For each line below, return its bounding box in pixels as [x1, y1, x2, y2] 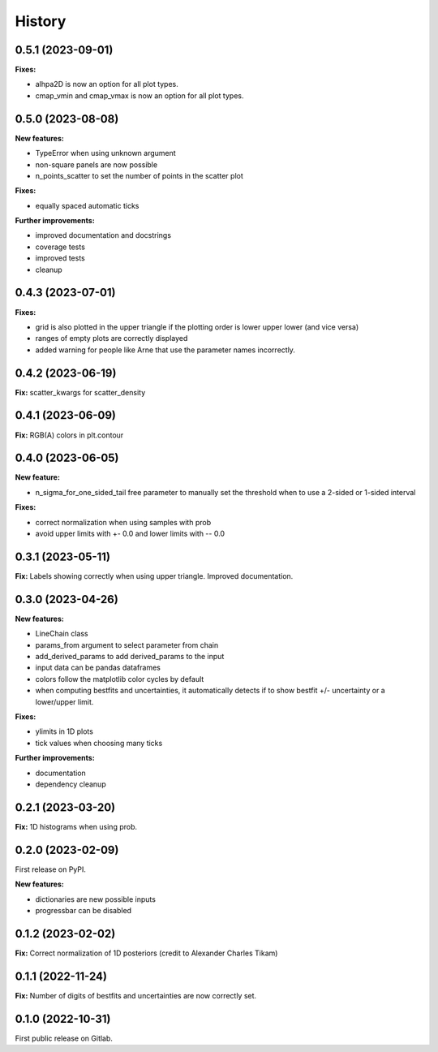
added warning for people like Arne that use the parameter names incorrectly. [35, 345, 296, 355]
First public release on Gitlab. [15, 1033, 114, 1043]
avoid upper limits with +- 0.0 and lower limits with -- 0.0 [35, 528, 225, 539]
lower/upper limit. [35, 696, 94, 706]
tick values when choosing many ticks [35, 738, 163, 748]
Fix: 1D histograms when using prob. [15, 821, 138, 831]
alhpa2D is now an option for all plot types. [35, 80, 178, 89]
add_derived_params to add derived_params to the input [35, 652, 225, 661]
